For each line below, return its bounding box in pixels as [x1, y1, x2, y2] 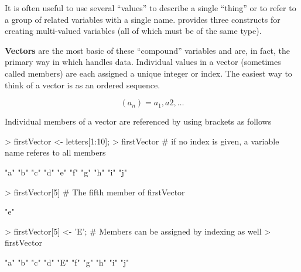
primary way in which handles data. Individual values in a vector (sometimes [5, 56, 281, 68]
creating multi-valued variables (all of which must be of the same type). [5, 25, 262, 37]
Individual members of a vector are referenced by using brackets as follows [5, 115, 272, 128]
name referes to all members [5, 146, 106, 159]
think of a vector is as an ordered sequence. [5, 78, 160, 91]
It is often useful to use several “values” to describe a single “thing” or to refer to [5, 2, 296, 13]
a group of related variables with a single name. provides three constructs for [5, 13, 281, 25]
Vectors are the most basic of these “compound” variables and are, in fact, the [5, 44, 290, 56]
